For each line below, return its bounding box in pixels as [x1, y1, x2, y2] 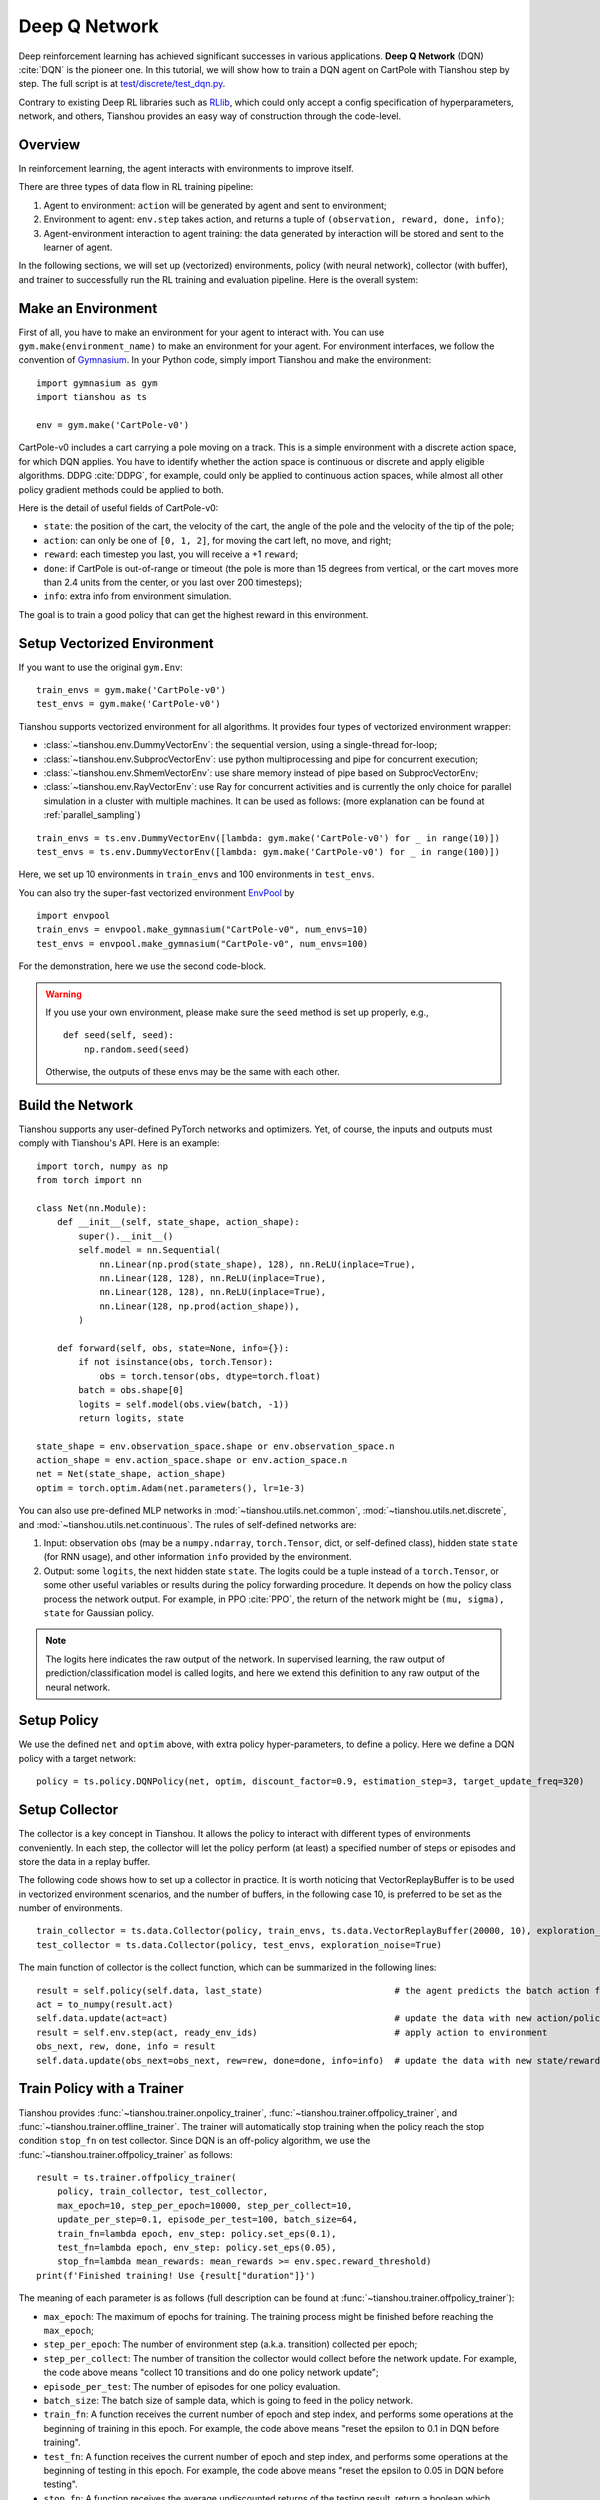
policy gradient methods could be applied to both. [18, 483, 224, 495]
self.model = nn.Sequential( [78, 1245, 222, 1256]
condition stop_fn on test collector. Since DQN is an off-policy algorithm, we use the [18, 2135, 371, 2147]
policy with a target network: [18, 1752, 137, 1764]
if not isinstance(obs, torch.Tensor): [78, 1356, 274, 1368]
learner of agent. [43, 241, 113, 253]
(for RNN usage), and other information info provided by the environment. [43, 1551, 352, 1563]
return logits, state [78, 1412, 185, 1424]
